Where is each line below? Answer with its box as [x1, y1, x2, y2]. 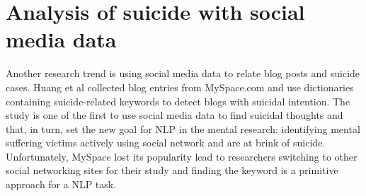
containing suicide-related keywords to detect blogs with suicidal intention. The [6, 93, 350, 108]
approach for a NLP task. [6, 177, 117, 192]
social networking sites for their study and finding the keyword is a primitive [6, 163, 338, 178]
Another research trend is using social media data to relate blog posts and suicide [6, 66, 360, 81]
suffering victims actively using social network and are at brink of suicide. [6, 135, 326, 150]
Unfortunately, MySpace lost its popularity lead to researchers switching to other [6, 149, 358, 163]
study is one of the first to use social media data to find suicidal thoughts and [6, 108, 343, 122]
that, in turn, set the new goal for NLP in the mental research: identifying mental [6, 121, 360, 136]
